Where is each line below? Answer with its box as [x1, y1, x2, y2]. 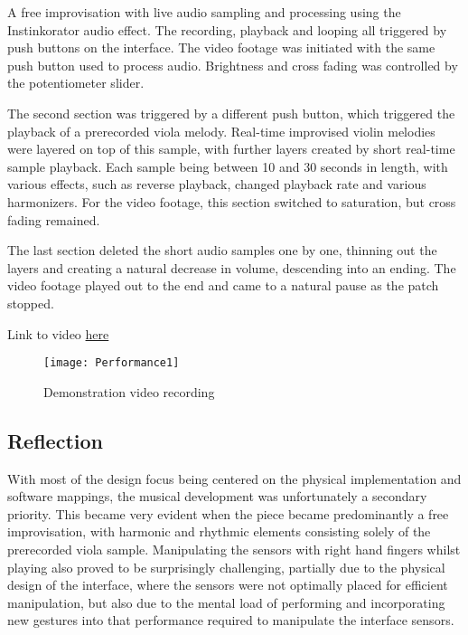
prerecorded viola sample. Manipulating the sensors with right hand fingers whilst [7, 539, 461, 558]
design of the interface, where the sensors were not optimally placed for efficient [7, 575, 448, 594]
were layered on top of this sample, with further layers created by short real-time [7, 139, 455, 158]
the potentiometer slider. [7, 73, 145, 92]
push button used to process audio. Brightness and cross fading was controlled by [7, 55, 458, 74]
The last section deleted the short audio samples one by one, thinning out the [7, 241, 437, 260]
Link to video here [7, 324, 109, 343]
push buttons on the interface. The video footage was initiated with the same [7, 38, 435, 57]
